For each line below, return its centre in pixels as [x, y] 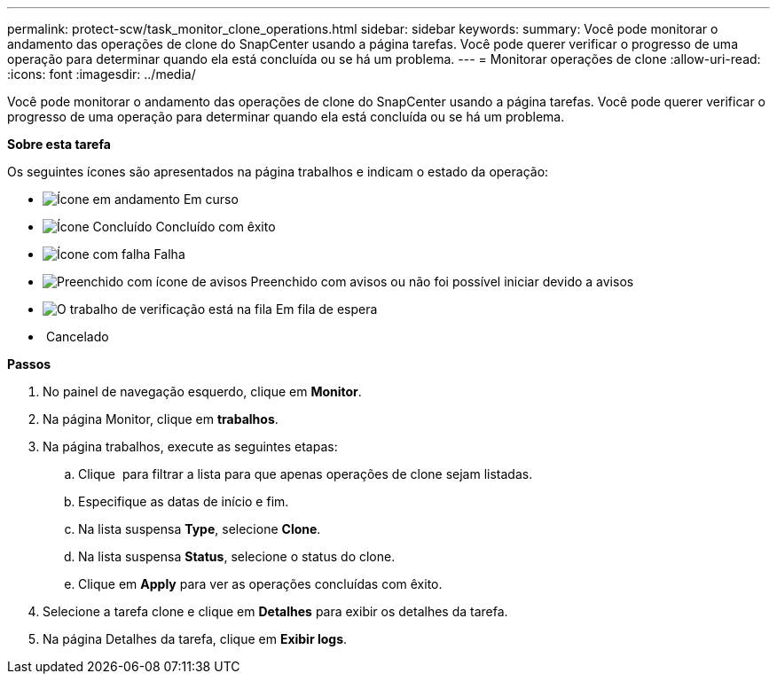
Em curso [211, 199]
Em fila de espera [326, 309]
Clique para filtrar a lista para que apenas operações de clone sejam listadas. [306, 474]
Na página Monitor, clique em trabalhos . [161, 419]
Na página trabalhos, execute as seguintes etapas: [190, 446]
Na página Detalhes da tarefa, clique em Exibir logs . [195, 639]
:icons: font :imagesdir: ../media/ [102, 74]
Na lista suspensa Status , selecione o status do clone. [237, 556]
